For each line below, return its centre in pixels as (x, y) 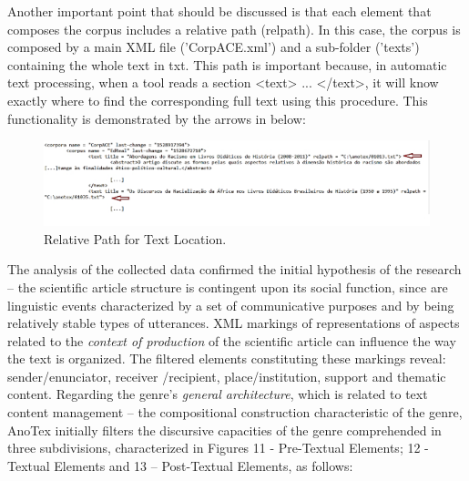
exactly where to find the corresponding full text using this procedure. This (218, 100)
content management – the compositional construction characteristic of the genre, (235, 412)
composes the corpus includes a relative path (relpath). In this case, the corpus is (234, 29)
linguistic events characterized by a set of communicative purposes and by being (231, 305)
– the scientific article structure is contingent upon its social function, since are (228, 287)
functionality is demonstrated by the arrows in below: (157, 118)
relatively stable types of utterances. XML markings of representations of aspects (234, 323)
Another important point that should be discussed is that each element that (219, 11)
